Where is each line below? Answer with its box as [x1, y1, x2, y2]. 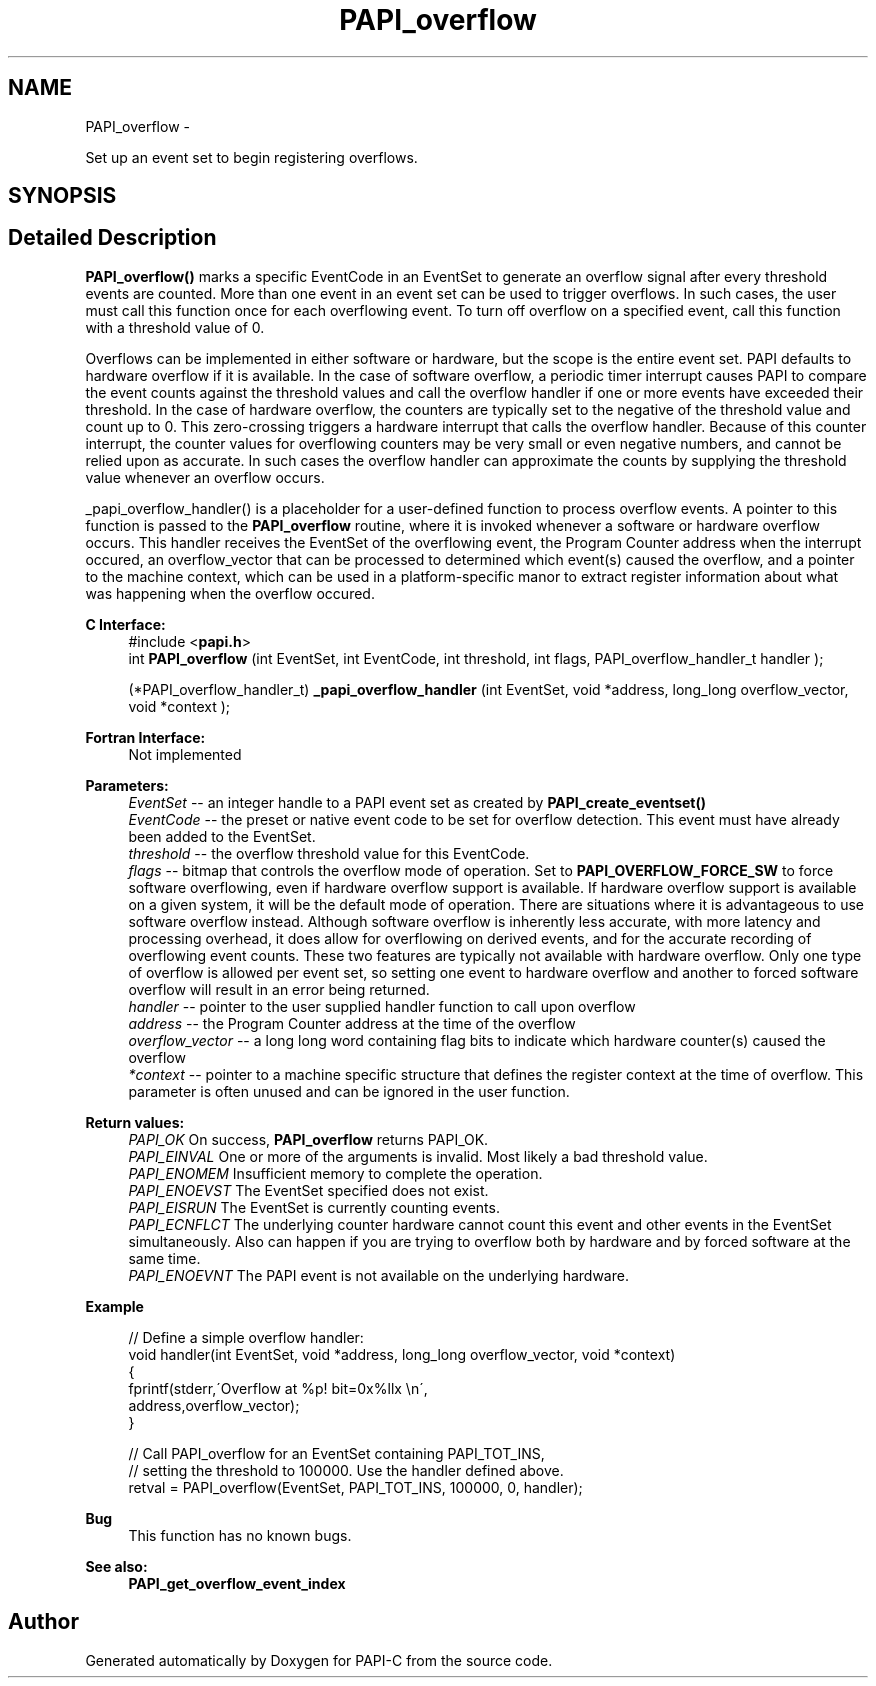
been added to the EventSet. [128, 827, 316, 845]
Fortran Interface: [85, 728, 206, 746]
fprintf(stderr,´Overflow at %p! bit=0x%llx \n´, [128, 1379, 428, 1397]
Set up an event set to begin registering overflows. [85, 148, 418, 166]
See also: [85, 1557, 148, 1575]
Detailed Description [8, 225, 217, 251]
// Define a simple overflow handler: [128, 1328, 364, 1346]
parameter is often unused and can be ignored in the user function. [128, 1082, 570, 1100]
